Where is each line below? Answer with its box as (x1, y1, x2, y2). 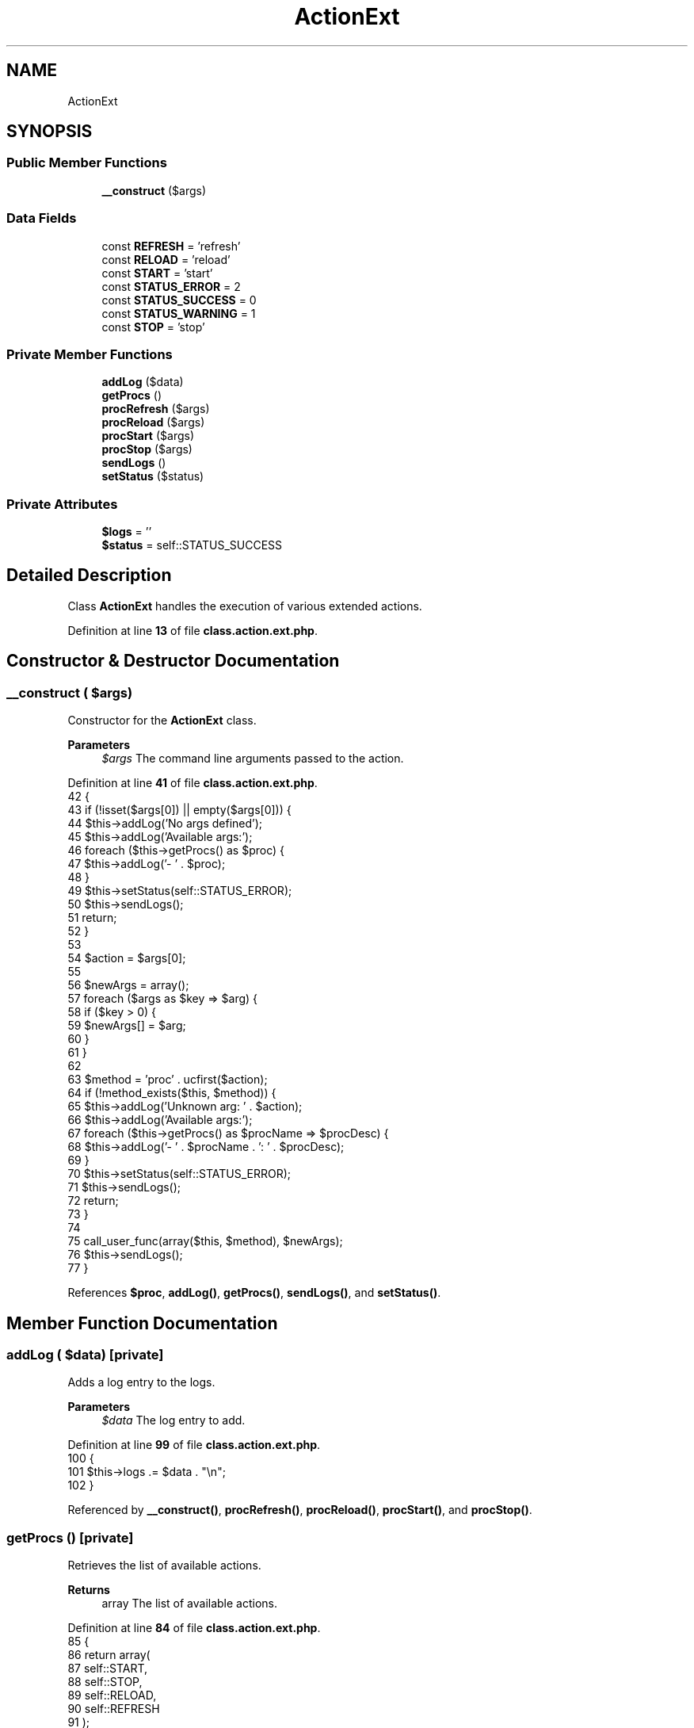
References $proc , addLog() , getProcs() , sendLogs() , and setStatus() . (67, 1286, 441, 1300)
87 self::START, (67, 1661, 148, 1676)
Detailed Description (6, 565, 172, 586)
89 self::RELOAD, (67, 1688, 157, 1703)
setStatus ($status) (101, 469, 204, 484)
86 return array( (67, 1648, 151, 1662)
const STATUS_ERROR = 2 (101, 279, 241, 293)
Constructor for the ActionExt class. (67, 713, 257, 728)
